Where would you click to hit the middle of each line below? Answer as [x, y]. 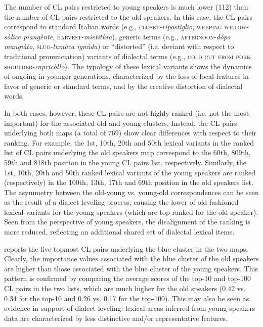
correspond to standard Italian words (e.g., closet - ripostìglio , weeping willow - [127, 27]
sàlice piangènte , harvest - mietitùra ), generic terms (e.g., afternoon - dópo [117, 36]
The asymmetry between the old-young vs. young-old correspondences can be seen [131, 192]
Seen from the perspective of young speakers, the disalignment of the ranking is [127, 222]
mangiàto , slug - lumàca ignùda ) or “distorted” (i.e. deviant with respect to [119, 46]
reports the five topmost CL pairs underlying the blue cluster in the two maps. [126, 248]
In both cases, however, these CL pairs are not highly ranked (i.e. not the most [127, 112]
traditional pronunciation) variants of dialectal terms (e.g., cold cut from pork [127, 56]
